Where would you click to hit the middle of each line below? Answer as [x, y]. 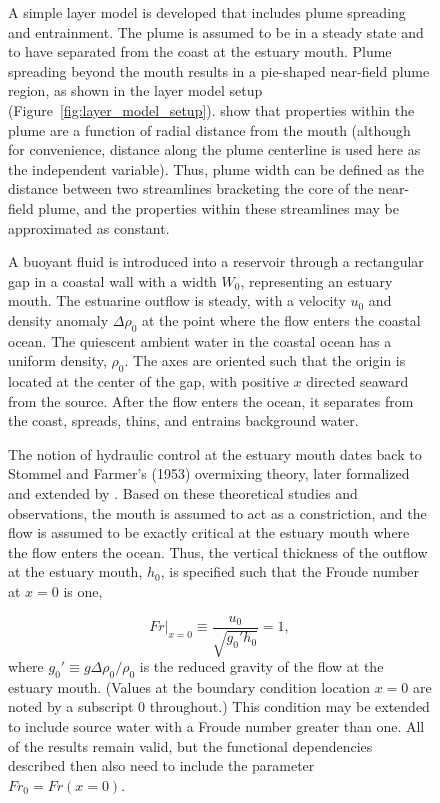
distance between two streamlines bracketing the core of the [191, 188]
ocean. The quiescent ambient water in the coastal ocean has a [200, 340]
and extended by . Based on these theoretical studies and [183, 493]
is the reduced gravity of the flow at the [261, 666]
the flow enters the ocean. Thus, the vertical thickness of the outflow [218, 551]
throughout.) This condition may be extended [289, 706]
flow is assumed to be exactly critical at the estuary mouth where [209, 532]
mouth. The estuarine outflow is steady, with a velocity [177, 300]
